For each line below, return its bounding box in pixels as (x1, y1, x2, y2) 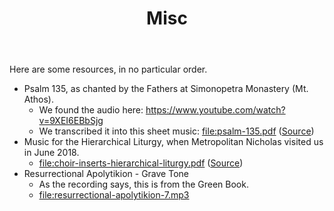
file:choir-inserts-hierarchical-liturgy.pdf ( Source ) (38, 157, 244, 169)
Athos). (23, 93, 54, 106)
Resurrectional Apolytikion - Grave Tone (23, 168, 189, 180)
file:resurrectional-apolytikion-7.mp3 (38, 189, 190, 201)
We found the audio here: (38, 104, 144, 116)
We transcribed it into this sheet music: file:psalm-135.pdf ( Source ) (38, 125, 315, 137)
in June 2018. (23, 147, 80, 159)
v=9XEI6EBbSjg (38, 115, 104, 127)
